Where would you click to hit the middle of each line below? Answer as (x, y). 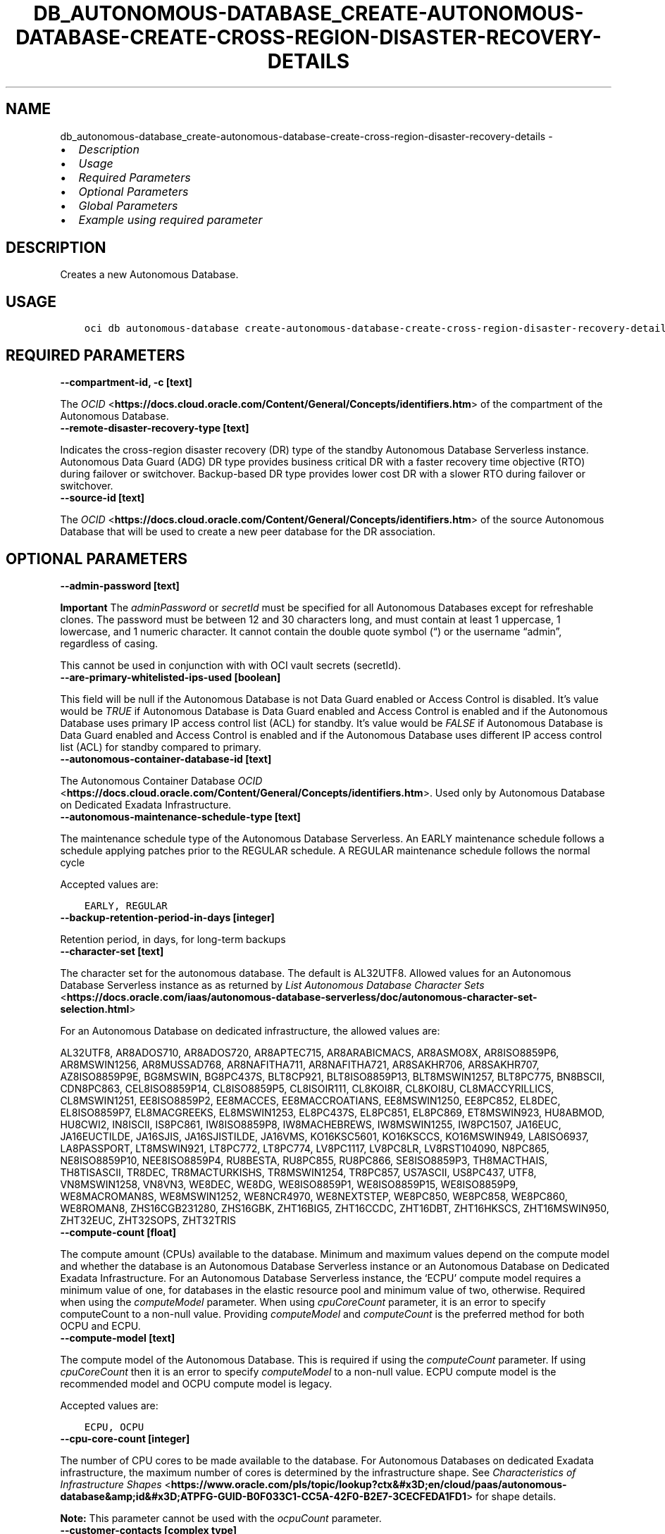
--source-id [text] (102, 498)
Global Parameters (128, 205)
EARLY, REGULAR (126, 905)
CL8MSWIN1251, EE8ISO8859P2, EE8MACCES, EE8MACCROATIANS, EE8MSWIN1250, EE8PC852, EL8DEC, (310, 1100)
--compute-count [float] (118, 1232)
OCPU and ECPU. (100, 1326)
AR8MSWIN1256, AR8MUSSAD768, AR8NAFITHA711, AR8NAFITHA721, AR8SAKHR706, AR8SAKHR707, (300, 1064)
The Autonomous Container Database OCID (161, 780)
